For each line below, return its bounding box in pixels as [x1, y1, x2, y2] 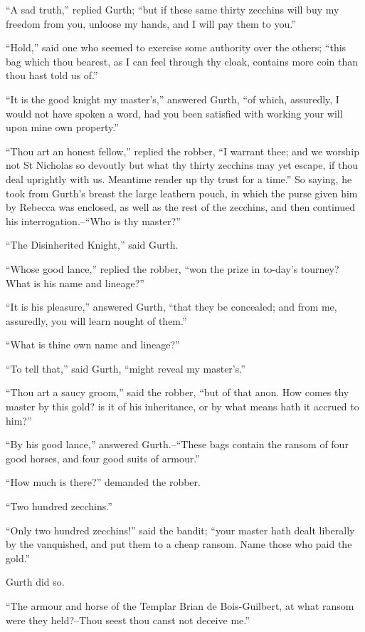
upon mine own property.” [6, 120, 119, 135]
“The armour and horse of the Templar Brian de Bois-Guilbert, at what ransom [6, 599, 354, 613]
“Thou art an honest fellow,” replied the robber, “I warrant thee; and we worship [6, 143, 360, 158]
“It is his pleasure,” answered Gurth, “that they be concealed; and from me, [6, 299, 337, 314]
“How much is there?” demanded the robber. [6, 475, 201, 489]
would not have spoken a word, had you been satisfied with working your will [6, 105, 343, 120]
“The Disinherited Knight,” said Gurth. [6, 237, 179, 252]
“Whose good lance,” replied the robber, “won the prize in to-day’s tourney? [6, 261, 339, 276]
